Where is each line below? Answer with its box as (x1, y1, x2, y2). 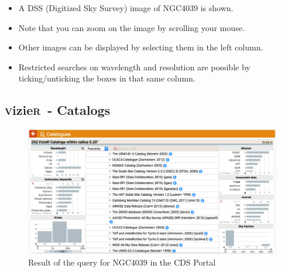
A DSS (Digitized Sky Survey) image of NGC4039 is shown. (18, 2, 234, 13)
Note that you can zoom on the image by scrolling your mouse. (18, 21, 245, 33)
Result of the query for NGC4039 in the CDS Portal (28, 256, 216, 268)
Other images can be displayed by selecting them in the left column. (18, 41, 263, 53)
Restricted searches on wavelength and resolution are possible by (18, 60, 251, 73)
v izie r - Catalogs (5, 101, 111, 119)
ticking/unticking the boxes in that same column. (18, 72, 196, 84)
